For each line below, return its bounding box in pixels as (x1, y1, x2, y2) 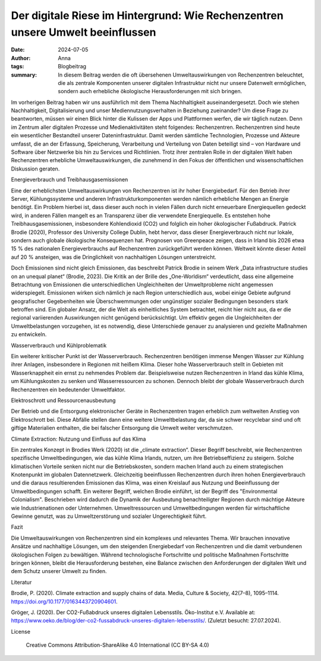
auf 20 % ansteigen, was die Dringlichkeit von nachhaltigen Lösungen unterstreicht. (11, 253, 217, 261)
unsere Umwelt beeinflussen (11, 26, 156, 39)
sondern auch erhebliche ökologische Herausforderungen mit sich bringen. (58, 88, 243, 95)
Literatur (11, 578, 32, 586)
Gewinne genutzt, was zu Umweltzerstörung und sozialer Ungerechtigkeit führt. (11, 513, 207, 520)
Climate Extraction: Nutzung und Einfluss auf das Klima (11, 435, 146, 442)
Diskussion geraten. (11, 165, 60, 172)
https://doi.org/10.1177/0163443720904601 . (11, 597, 118, 605)
